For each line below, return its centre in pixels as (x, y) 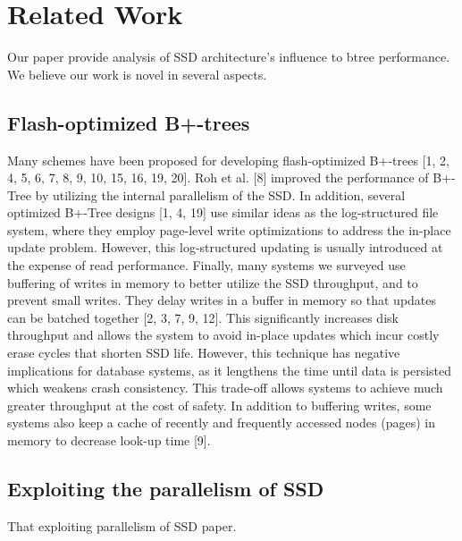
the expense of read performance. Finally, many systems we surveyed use (206, 265)
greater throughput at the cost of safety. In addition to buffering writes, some (219, 405)
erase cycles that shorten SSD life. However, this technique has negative (204, 353)
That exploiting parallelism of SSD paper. (122, 525)
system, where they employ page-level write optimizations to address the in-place (229, 229)
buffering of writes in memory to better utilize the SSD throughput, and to (213, 282)
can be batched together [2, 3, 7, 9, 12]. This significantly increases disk (203, 317)
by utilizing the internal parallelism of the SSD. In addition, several (220, 194)
